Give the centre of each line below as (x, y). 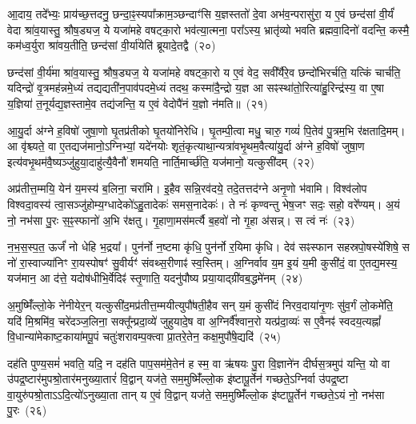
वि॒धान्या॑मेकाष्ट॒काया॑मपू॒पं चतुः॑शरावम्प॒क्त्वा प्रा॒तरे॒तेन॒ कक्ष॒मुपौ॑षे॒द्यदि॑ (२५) (144, 336)
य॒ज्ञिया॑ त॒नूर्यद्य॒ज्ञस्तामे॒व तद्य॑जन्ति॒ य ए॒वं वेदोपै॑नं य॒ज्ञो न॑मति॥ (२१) (138, 103)
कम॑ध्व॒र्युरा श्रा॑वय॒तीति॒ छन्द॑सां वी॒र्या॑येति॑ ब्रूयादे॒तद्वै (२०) (112, 45)
